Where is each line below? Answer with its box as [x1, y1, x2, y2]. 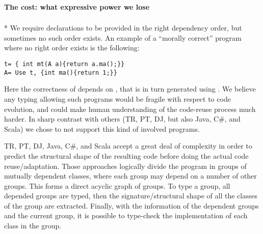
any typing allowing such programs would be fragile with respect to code [4, 93, 231, 104]
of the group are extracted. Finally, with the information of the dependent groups [4, 200, 259, 211]
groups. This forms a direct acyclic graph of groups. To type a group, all [4, 180, 230, 191]
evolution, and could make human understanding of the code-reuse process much [4, 103, 256, 114]
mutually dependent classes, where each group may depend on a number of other [4, 170, 257, 181]
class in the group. [4, 220, 62, 231]
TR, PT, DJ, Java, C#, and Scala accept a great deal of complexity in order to [4, 140, 252, 151]
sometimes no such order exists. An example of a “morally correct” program [4, 32, 242, 43]
